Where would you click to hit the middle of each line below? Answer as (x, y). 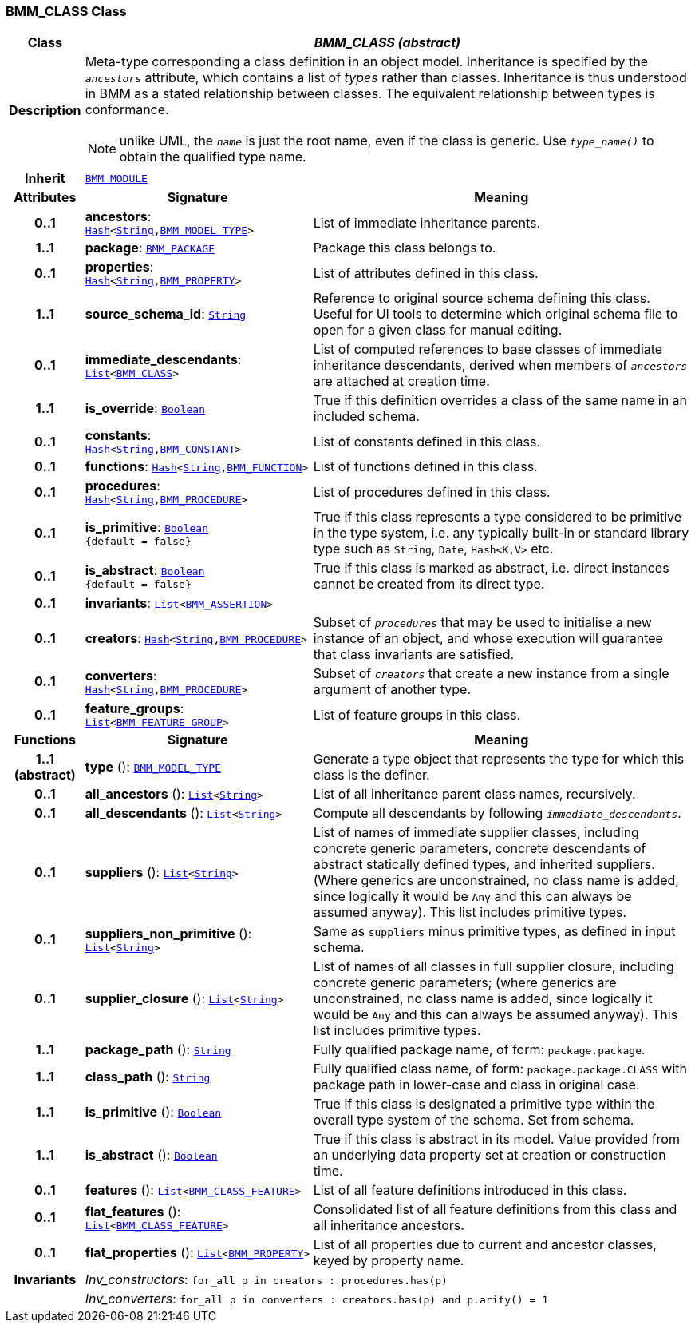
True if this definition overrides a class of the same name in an (500, 401)
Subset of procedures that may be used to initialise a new (482, 623)
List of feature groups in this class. (417, 714)
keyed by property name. (389, 1261)
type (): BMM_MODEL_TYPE (153, 767)
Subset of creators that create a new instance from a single (491, 674)
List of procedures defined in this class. (432, 492)
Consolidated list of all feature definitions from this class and (495, 1210)
